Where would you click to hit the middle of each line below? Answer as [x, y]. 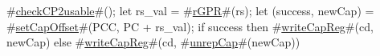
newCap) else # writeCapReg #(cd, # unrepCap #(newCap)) [153, 42]
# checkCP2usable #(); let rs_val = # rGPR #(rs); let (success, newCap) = [190, 10]
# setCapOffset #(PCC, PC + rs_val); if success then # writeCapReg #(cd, [190, 26]
